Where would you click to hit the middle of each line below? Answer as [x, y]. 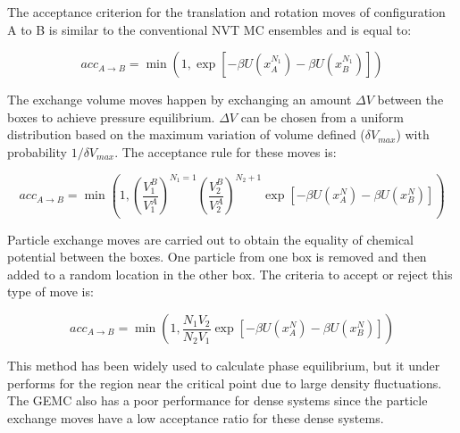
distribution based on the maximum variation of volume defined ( [186, 134]
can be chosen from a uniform [322, 117]
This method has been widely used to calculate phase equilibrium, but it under [224, 365]
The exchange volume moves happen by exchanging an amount [180, 100]
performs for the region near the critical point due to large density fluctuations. [225, 383]
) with [413, 134]
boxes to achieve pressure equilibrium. [111, 117]
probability [37, 151]
